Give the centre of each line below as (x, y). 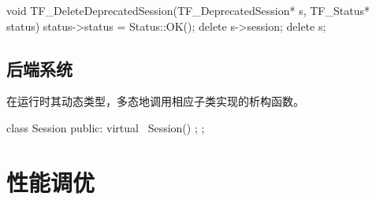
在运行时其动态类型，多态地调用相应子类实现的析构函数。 (155, 101)
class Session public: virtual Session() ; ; (106, 127)
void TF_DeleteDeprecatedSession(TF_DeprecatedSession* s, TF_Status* (188, 10)
